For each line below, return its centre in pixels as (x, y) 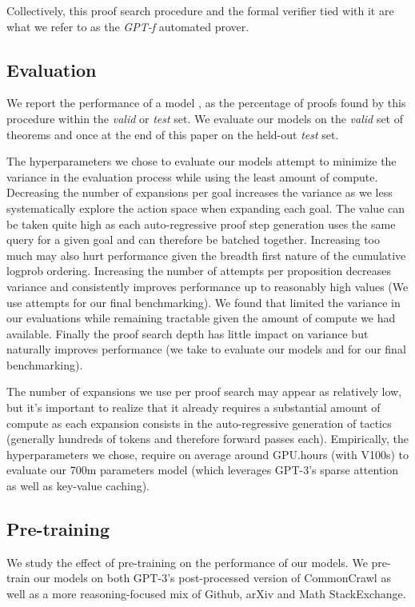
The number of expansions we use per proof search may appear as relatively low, (204, 391)
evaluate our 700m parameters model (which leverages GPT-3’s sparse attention (203, 470)
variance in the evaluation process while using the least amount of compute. (192, 176)
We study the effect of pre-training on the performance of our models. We (187, 562)
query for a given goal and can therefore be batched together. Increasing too (193, 240)
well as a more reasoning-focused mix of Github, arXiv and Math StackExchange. (206, 594)
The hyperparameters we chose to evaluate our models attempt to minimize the (202, 161)
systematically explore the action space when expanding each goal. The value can (206, 208)
